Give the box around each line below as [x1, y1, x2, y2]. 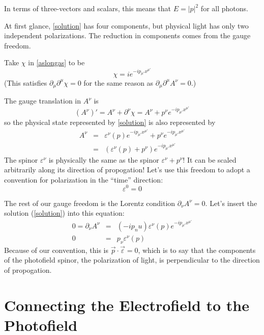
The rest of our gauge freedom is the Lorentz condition [4, 197, 175, 208]
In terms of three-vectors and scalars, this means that [4, 3, 171, 13]
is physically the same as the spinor [48, 154, 159, 165]
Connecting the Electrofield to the [4, 294, 250, 315]
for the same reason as [83, 77, 154, 88]
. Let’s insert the [205, 197, 257, 208]
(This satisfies [4, 77, 47, 88]
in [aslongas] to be [28, 57, 85, 68]
